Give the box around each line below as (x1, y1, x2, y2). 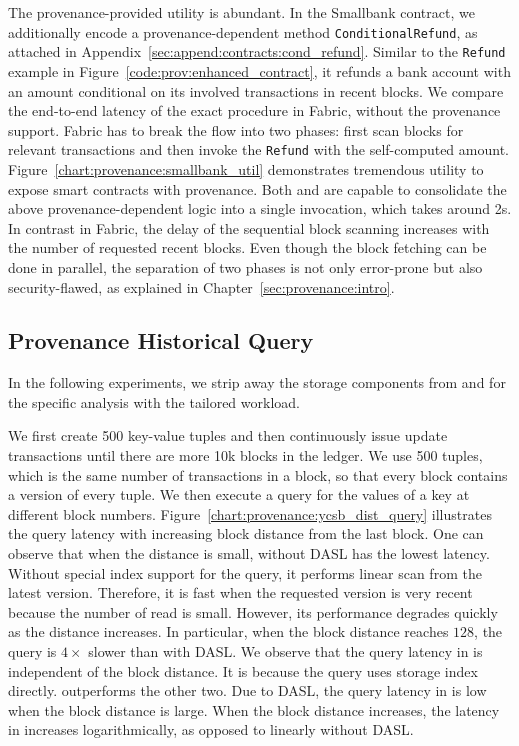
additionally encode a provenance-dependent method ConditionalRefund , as (8, 21, 478, 42)
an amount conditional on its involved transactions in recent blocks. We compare (8, 80, 504, 101)
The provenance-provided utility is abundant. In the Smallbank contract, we (8, 2, 475, 22)
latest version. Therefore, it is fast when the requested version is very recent (8, 582, 473, 603)
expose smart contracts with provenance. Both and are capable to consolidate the (8, 178, 507, 199)
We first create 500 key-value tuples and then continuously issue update (8, 425, 448, 446)
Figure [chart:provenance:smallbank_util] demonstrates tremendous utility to (8, 158, 484, 179)
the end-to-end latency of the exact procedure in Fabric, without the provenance (8, 100, 501, 121)
